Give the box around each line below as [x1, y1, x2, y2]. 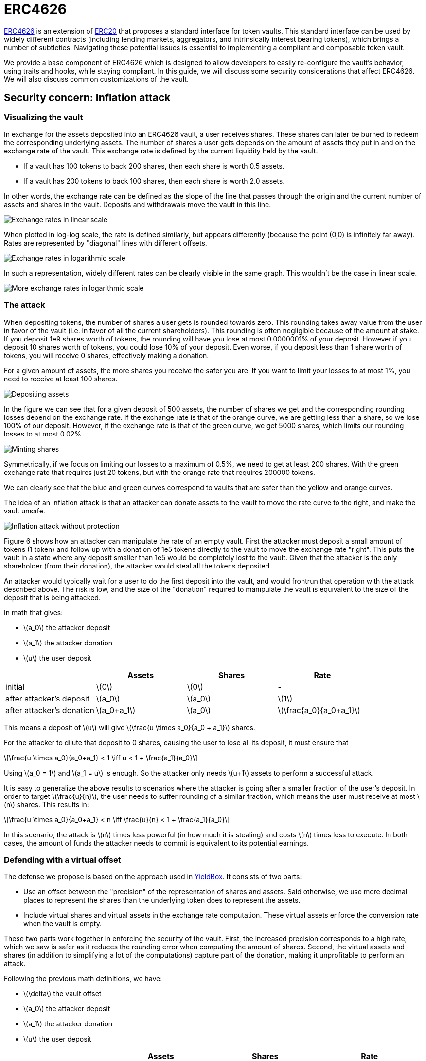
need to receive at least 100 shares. [4, 374, 118, 383]
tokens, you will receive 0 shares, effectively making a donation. [4, 351, 209, 360]
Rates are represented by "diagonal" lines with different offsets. [4, 238, 207, 247]
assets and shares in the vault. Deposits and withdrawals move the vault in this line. [4, 200, 271, 208]
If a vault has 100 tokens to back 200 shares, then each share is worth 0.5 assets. [23, 161, 284, 170]
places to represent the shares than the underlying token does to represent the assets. [23, 896, 301, 905]
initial [5, 682, 25, 692]
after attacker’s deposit [5, 693, 89, 703]
